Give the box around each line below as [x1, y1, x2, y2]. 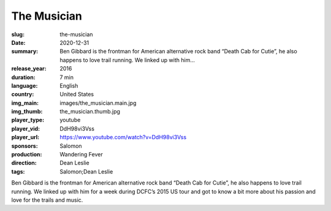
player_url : [11, 134, 40, 141]
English [59, 82, 78, 89]
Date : [11, 39, 26, 46]
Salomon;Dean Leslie [59, 167, 113, 175]
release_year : [11, 65, 47, 72]
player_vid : [11, 125, 40, 132]
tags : [11, 167, 25, 175]
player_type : [11, 117, 45, 124]
